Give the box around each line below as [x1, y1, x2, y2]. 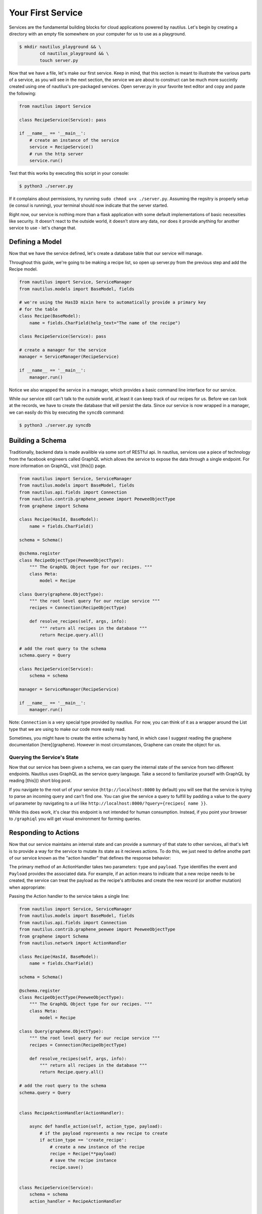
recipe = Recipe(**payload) [49, 1151, 116, 1157]
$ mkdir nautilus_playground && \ [19, 44, 101, 50]
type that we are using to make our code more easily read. [9, 726, 126, 732]
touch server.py [39, 57, 79, 63]
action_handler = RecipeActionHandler [29, 1198, 122, 1204]
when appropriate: [9, 884, 46, 890]
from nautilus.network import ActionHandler [19, 940, 127, 945]
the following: [9, 90, 36, 96]
